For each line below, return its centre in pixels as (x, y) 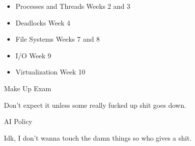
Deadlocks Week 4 (43, 22)
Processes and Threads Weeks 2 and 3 (73, 6)
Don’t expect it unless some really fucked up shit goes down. (95, 105)
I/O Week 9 (33, 55)
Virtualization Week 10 (50, 72)
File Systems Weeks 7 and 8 (57, 39)
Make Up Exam (28, 88)
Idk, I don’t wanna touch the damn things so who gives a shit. (98, 137)
